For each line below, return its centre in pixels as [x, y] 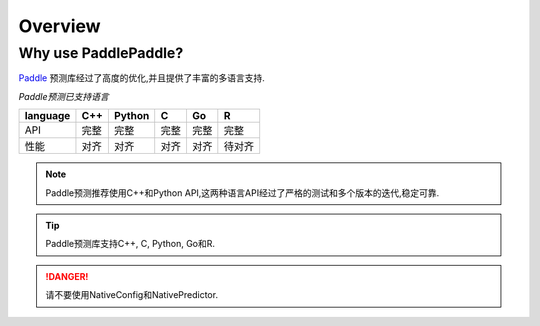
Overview [59, 26]
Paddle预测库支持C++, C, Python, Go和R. [130, 244]
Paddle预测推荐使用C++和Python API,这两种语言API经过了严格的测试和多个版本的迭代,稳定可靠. [242, 192]
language [47, 116]
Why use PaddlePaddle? [101, 53]
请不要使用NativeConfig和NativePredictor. [132, 295]
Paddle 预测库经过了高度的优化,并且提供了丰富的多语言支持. [141, 78]
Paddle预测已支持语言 [64, 96]
